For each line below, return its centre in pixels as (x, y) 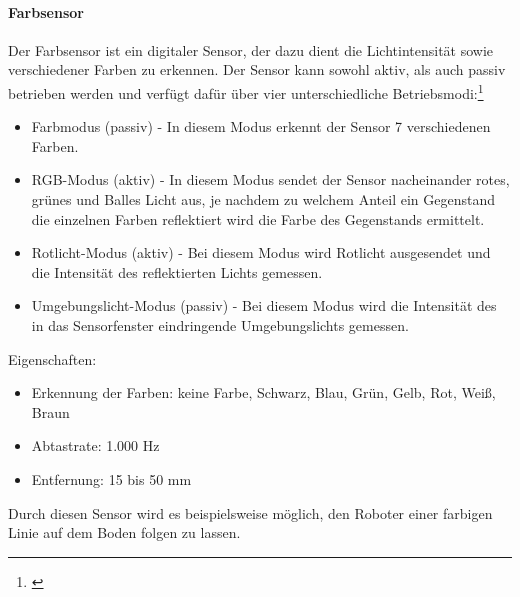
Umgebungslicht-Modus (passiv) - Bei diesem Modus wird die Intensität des (264, 305)
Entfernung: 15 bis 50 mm (111, 478)
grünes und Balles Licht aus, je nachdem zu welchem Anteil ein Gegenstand (263, 199)
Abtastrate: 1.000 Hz (95, 445)
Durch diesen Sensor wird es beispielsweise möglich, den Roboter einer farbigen (250, 512)
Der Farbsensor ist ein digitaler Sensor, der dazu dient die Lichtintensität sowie (251, 49)
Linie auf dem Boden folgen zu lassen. (124, 532)
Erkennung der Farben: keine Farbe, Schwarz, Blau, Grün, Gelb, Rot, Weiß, (263, 392)
